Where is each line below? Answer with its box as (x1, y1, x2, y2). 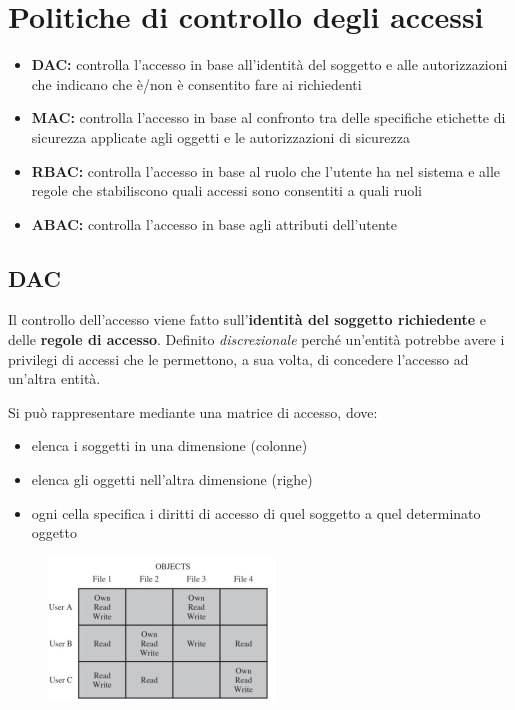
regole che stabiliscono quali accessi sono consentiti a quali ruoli (31, 180, 422, 201)
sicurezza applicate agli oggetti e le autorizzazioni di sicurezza (31, 126, 411, 147)
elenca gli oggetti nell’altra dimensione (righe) (31, 469, 313, 490)
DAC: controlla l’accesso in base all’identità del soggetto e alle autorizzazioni (31, 54, 508, 75)
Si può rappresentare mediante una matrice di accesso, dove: (8, 401, 378, 422)
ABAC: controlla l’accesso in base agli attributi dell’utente (31, 213, 397, 234)
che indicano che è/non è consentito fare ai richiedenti (31, 73, 362, 94)
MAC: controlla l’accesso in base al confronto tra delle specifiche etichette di (31, 107, 506, 128)
